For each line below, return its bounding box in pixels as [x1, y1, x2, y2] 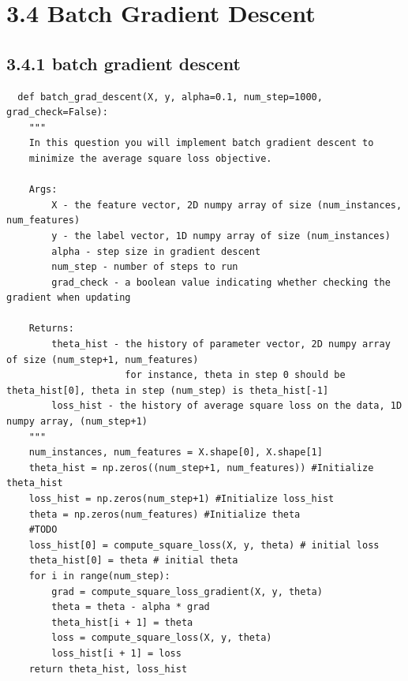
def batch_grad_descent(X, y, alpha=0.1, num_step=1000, [17, 91, 323, 103]
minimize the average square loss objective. [28, 152, 272, 164]
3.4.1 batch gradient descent [6, 51, 241, 75]
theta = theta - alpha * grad [51, 601, 210, 613]
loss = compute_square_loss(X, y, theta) [51, 632, 272, 644]
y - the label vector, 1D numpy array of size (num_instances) [51, 230, 391, 241]
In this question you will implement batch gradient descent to [28, 137, 374, 149]
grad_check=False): [6, 107, 108, 118]
